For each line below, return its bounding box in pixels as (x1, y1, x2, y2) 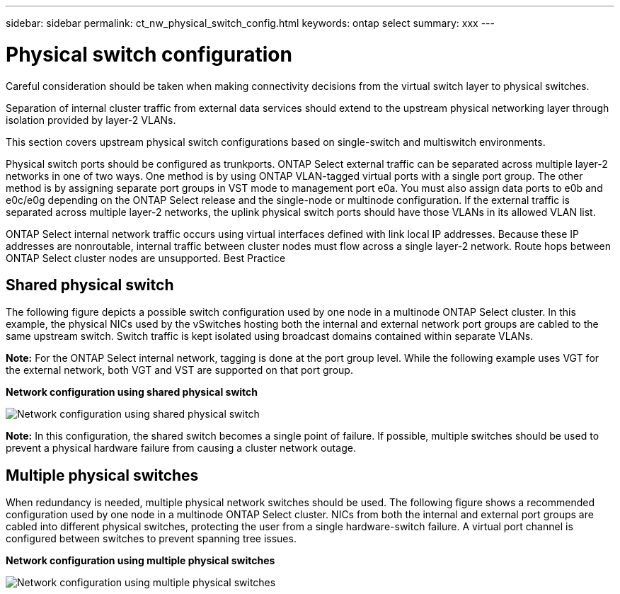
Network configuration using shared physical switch (6, 386, 258, 399)
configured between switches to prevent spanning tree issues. (6, 532, 297, 545)
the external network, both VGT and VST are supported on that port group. (6, 364, 353, 377)
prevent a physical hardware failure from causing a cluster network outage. (6, 442, 356, 455)
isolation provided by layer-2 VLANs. (6, 113, 176, 126)
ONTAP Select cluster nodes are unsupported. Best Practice (6, 251, 286, 264)
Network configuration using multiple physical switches (6, 554, 275, 567)
